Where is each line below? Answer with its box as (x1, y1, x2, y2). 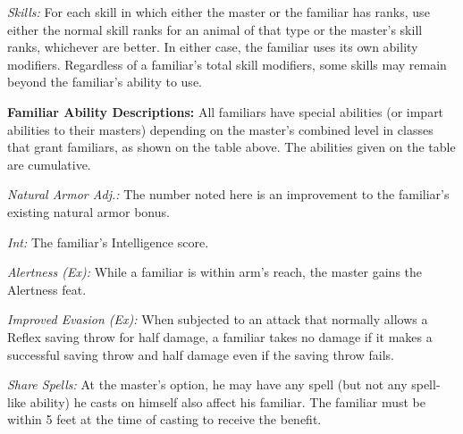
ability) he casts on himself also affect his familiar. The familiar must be (29, 392, 425, 411)
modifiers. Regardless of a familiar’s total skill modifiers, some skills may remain (7, 54, 447, 73)
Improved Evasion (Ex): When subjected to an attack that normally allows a (7, 310, 428, 329)
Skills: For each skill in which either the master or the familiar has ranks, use (7, 3, 430, 21)
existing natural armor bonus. (7, 202, 170, 221)
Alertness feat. (7, 280, 87, 298)
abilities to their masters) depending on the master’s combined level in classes (7, 120, 434, 138)
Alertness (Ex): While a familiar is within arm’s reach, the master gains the (7, 263, 423, 281)
